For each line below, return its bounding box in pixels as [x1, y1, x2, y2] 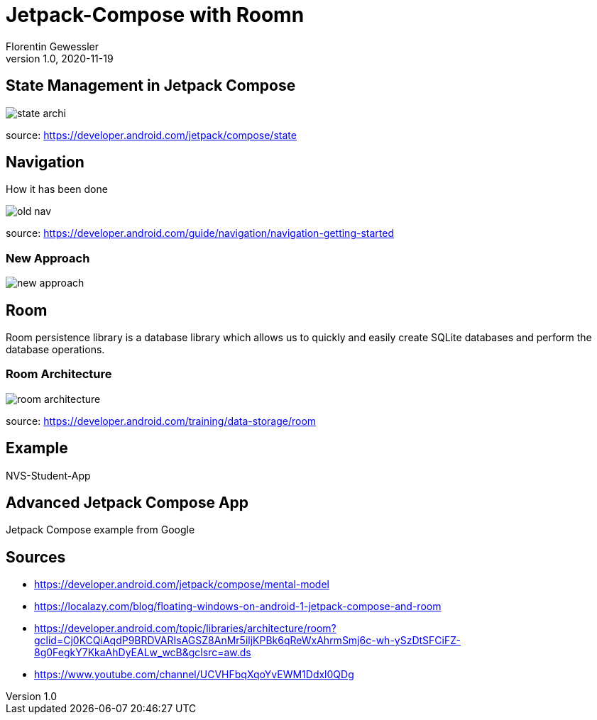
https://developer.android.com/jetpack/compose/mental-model [34, 578, 329, 591]
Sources [6, 548, 66, 566]
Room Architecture [6, 367, 112, 382]
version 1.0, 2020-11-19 [6, 52, 114, 65]
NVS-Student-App [6, 469, 91, 482]
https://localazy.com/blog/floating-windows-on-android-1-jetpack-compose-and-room [34, 600, 442, 613]
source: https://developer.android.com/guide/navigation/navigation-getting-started [6, 227, 394, 240]
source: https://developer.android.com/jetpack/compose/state [6, 128, 297, 141]
